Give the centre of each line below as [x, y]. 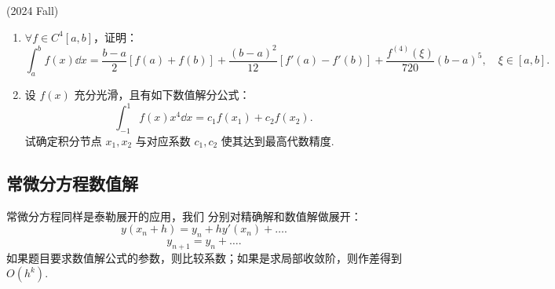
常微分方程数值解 [72, 183]
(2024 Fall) [33, 10]
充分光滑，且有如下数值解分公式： [162, 94]
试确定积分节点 [63, 140]
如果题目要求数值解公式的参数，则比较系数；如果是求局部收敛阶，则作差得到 [204, 257]
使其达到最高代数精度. [277, 140]
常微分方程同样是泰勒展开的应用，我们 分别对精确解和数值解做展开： [184, 216]
